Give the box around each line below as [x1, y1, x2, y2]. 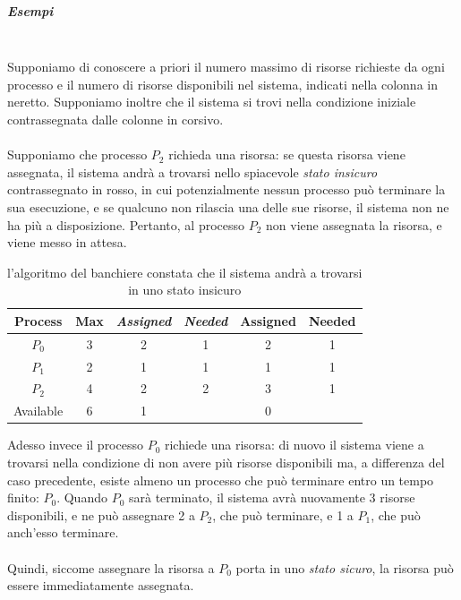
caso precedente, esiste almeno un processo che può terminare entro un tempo [7, 470, 434, 489]
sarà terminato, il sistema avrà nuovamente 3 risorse [128, 488, 415, 507]
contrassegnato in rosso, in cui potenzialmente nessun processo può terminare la [7, 180, 446, 199]
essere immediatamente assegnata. [7, 576, 194, 595]
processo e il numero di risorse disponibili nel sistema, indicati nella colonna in [7, 74, 438, 93]
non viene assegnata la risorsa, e [266, 215, 442, 234]
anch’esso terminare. [7, 523, 119, 542]
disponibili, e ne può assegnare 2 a [7, 505, 195, 524]
